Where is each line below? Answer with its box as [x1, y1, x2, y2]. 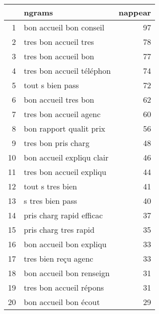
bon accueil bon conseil [24, 21, 104, 33]
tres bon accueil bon [24, 50, 94, 62]
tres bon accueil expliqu [24, 166, 106, 177]
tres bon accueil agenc [24, 108, 101, 120]
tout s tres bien [24, 180, 77, 192]
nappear [118, 6, 151, 18]
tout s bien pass [24, 79, 79, 91]
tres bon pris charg [24, 137, 89, 149]
